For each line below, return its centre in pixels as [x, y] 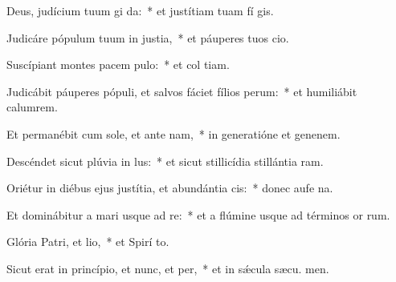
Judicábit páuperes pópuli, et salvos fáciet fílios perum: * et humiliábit [182, 91]
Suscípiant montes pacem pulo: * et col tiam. [118, 64]
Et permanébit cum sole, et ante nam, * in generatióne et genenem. [174, 133]
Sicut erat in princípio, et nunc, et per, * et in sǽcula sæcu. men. [168, 268]
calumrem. [32, 107]
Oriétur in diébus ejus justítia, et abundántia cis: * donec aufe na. [170, 188]
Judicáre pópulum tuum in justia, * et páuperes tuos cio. [148, 37]
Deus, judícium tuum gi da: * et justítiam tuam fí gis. [140, 10]
